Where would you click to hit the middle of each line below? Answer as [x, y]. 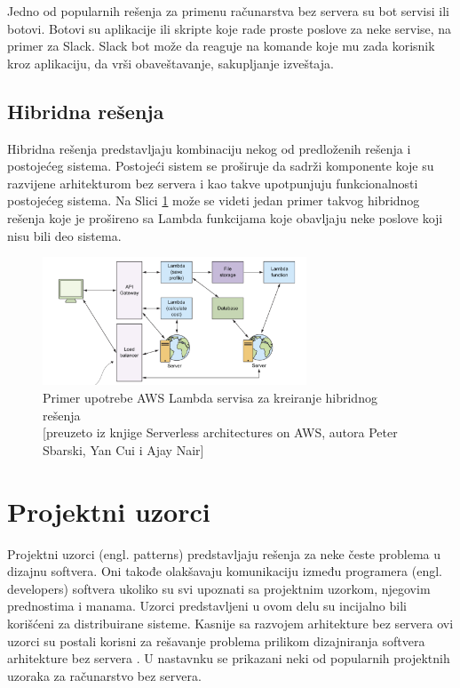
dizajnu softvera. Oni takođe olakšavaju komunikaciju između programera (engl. [225, 571]
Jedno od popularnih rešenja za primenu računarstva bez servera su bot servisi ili [228, 11]
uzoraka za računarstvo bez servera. [104, 675]
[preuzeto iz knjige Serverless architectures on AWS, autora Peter [220, 432]
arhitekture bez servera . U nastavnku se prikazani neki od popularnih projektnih [229, 658]
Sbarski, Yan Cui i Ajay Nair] [123, 449]
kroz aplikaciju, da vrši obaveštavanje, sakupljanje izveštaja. [171, 63]
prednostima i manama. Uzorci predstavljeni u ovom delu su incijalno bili [207, 606]
